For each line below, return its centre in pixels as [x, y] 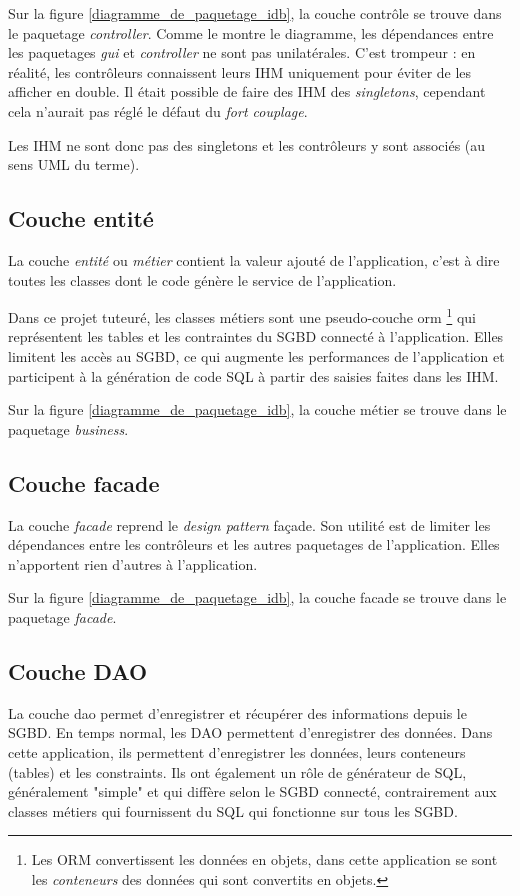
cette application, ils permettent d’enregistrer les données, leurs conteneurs [237, 751]
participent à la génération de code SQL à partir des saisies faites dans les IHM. [253, 375]
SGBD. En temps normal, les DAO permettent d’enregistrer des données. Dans [250, 732]
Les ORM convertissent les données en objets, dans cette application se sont [264, 859]
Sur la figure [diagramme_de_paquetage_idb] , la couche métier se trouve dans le [257, 409]
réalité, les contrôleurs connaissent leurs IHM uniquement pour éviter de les [240, 71]
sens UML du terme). [74, 164]
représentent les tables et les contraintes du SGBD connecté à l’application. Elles [256, 336]
